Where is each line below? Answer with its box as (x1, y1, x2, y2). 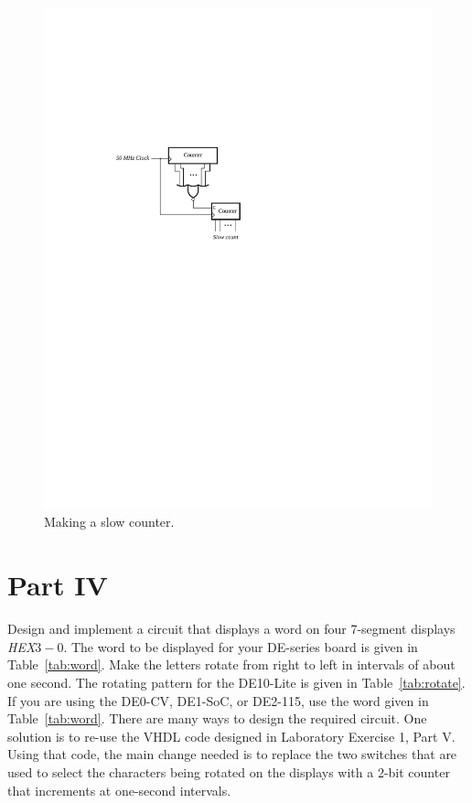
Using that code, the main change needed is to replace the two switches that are (7, 744, 457, 764)
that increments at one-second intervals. (7, 780, 231, 799)
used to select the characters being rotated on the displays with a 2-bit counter (7, 762, 450, 781)
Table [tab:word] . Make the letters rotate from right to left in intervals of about (7, 655, 456, 674)
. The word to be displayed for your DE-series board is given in (63, 637, 418, 656)
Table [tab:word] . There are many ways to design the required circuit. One (7, 709, 427, 728)
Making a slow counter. (44, 512, 175, 531)
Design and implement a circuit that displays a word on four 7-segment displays (7, 619, 456, 638)
